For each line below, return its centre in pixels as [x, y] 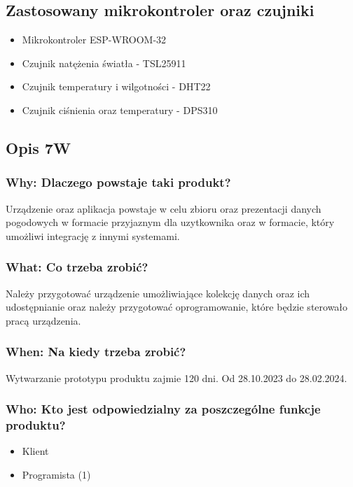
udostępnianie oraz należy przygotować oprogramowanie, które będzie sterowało [177, 307]
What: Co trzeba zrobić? [77, 267]
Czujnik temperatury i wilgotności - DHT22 [116, 86]
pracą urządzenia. [43, 320]
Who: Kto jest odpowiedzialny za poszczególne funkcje [163, 409]
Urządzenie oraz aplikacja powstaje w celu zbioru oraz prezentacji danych [164, 208]
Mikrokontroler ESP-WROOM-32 [94, 40]
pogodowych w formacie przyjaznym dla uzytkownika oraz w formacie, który [170, 222]
